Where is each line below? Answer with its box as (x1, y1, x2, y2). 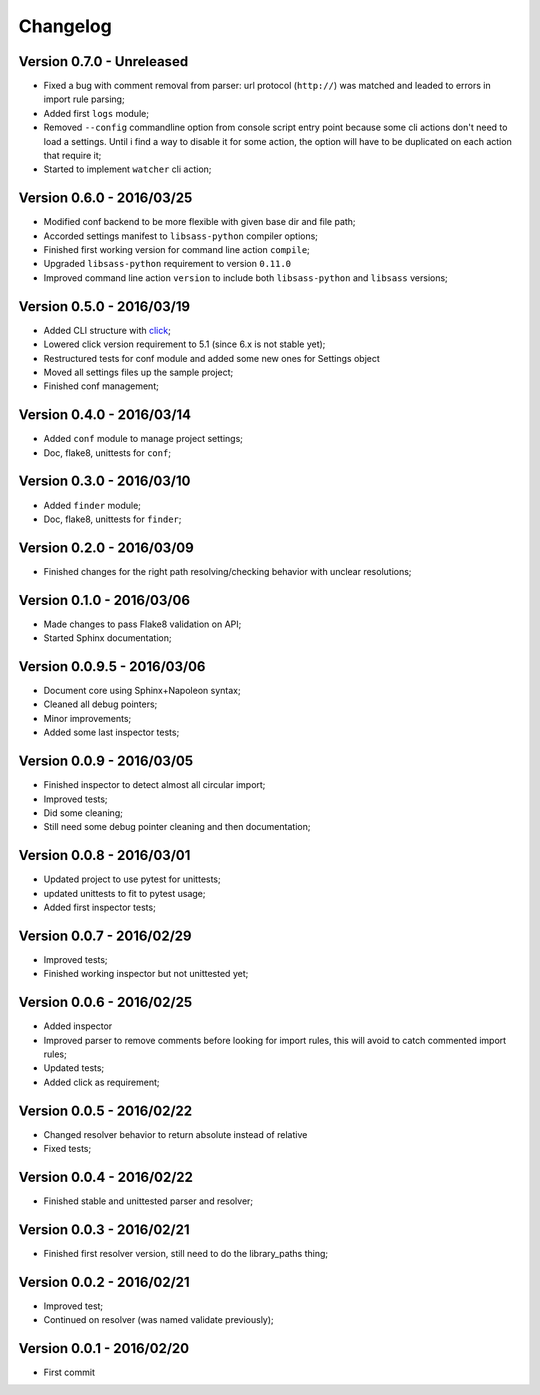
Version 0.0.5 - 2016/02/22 (18, 1102, 193, 1119)
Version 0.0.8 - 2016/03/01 (18, 847, 191, 864)
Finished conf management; (43, 380, 159, 392)
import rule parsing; (43, 93, 125, 105)
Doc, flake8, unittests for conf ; (43, 446, 172, 459)
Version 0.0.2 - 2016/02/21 (18, 1273, 190, 1290)
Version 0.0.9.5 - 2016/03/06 (18, 658, 206, 675)
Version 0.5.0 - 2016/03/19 (18, 298, 190, 315)
